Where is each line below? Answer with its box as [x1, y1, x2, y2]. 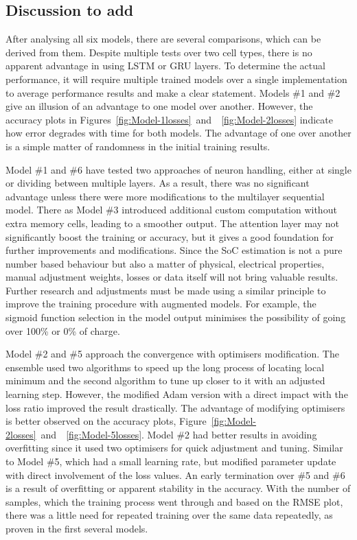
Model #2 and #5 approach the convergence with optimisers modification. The [5, 347, 339, 361]
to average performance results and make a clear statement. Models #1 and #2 [5, 85, 341, 99]
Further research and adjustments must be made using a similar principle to [5, 283, 326, 297]
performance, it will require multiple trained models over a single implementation [5, 71, 347, 86]
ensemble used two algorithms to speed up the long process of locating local [5, 360, 325, 374]
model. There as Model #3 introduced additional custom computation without [5, 202, 337, 217]
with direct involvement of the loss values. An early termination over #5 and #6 [5, 467, 345, 482]
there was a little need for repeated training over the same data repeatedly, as [5, 508, 333, 522]
